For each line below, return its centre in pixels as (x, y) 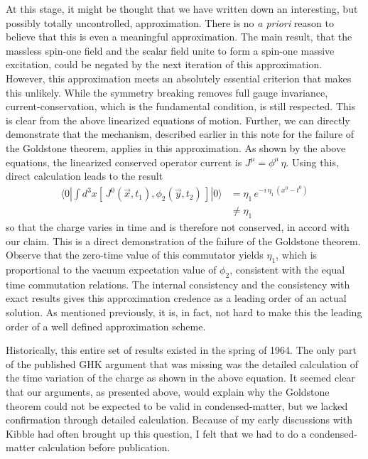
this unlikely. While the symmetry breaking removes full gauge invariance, (167, 92)
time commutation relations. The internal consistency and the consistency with (178, 284)
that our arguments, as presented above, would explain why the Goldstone (168, 392)
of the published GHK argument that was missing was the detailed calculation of (182, 363)
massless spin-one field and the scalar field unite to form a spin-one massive (170, 50)
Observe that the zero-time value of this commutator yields (135, 255)
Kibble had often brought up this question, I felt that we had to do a (156, 433)
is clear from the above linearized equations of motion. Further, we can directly (178, 120)
